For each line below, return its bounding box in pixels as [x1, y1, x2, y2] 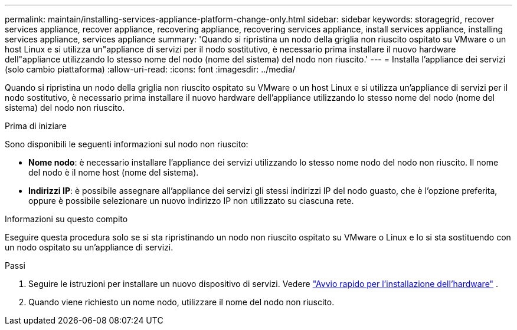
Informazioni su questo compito [5, 214, 128, 224]
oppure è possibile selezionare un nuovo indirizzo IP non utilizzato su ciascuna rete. [28, 196, 354, 206]
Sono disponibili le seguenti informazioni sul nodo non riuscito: [5, 139, 248, 149]
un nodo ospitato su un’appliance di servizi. [5, 242, 174, 252]
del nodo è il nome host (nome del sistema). [28, 167, 199, 177]
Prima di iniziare [5, 121, 67, 131]
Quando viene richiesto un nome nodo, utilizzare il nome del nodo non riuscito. [28, 297, 335, 307]
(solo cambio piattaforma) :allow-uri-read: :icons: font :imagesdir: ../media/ [5, 64, 296, 74]
